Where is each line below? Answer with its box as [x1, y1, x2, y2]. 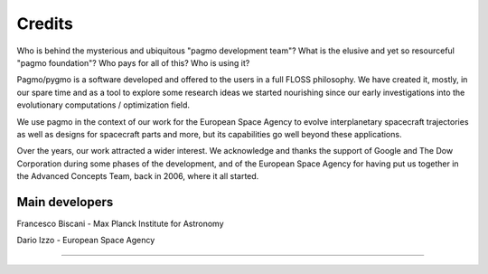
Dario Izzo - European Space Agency [16, 235, 155, 246]
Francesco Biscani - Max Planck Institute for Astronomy [16, 218, 225, 229]
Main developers [16, 194, 114, 210]
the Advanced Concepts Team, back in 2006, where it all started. [16, 171, 259, 182]
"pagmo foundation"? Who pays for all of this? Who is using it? [16, 57, 250, 68]
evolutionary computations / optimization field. [16, 99, 190, 110]
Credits [16, 14, 74, 33]
